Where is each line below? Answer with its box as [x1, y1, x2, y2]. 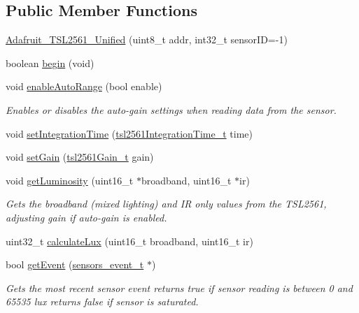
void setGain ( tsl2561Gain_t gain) [6, 150, 154, 164]
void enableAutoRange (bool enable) [6, 79, 162, 94]
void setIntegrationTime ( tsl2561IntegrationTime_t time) [6, 126, 253, 140]
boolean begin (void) [6, 55, 94, 70]
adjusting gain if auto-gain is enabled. [6, 210, 167, 224]
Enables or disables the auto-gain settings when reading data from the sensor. [6, 102, 337, 117]
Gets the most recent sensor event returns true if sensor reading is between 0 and [6, 280, 353, 295]
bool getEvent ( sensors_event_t [6, 257, 144, 272]
